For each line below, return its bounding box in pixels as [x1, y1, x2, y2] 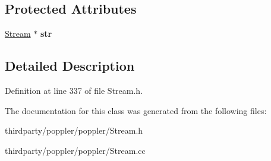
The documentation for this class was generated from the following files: [5, 104, 267, 116]
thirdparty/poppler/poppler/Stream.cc [5, 144, 146, 156]
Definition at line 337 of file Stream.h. [5, 84, 143, 96]
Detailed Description [5, 56, 135, 75]
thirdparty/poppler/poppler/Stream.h [5, 124, 143, 137]
